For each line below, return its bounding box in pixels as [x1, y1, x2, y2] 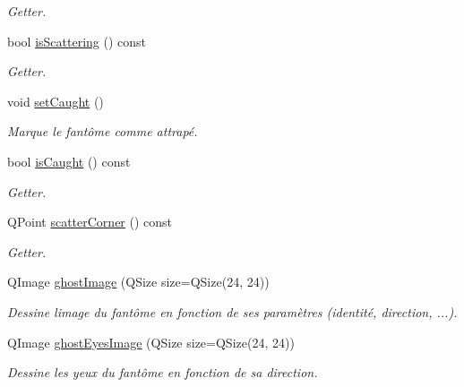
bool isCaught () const [7, 151, 131, 170]
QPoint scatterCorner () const [7, 212, 173, 231]
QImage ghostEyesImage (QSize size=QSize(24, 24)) [7, 332, 295, 351]
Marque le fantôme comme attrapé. [7, 122, 198, 141]
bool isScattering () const [7, 31, 146, 50]
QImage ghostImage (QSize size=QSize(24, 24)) [7, 272, 270, 291]
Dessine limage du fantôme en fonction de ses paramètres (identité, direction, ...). [7, 302, 458, 321]
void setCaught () [7, 91, 104, 110]
